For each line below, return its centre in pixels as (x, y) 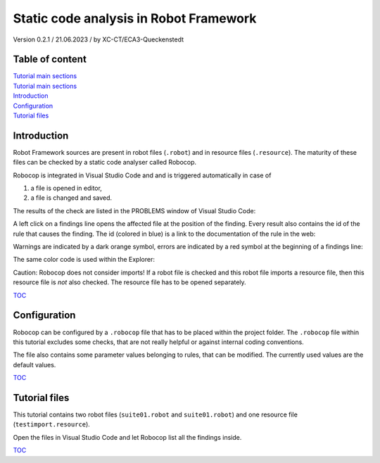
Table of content (50, 59)
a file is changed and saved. (71, 198)
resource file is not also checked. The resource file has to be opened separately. (129, 282)
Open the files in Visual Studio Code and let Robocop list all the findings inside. (127, 437)
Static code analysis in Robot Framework (135, 18)
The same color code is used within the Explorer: (84, 260)
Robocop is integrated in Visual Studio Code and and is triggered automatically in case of (142, 175)
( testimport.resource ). (52, 424)
